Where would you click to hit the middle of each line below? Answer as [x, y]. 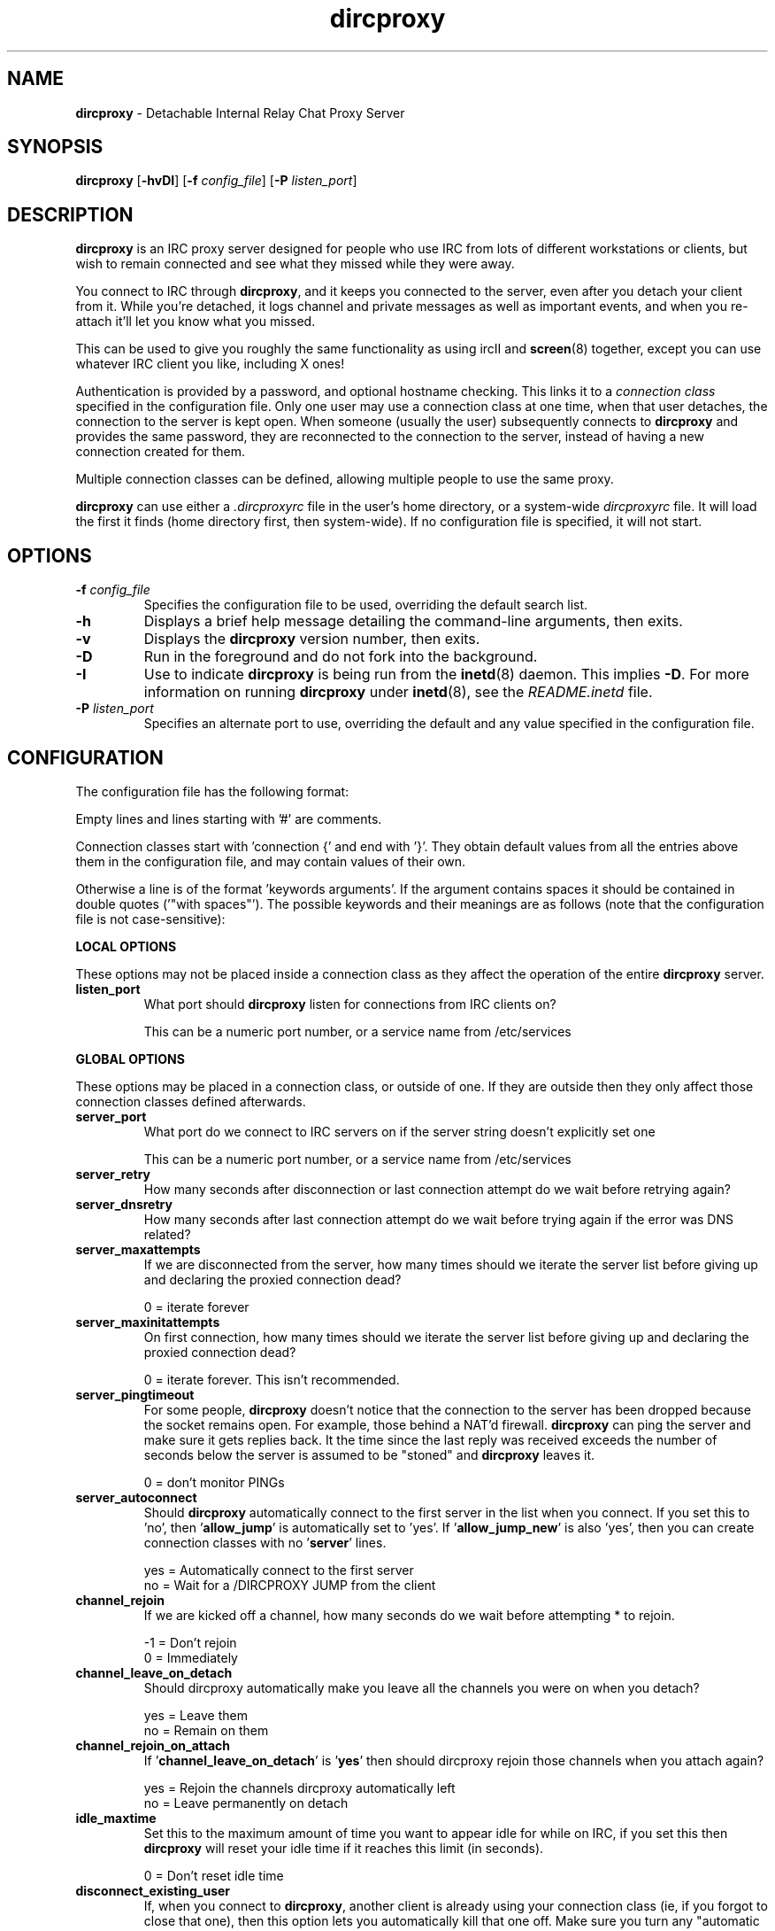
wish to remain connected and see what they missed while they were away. [295, 264]
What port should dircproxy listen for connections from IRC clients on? [350, 1004]
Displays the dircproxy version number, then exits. [312, 639]
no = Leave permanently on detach [246, 1803]
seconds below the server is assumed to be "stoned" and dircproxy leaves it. [369, 1454]
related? [167, 1234]
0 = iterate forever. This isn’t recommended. [272, 1379]
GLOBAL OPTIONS [130, 1059]
